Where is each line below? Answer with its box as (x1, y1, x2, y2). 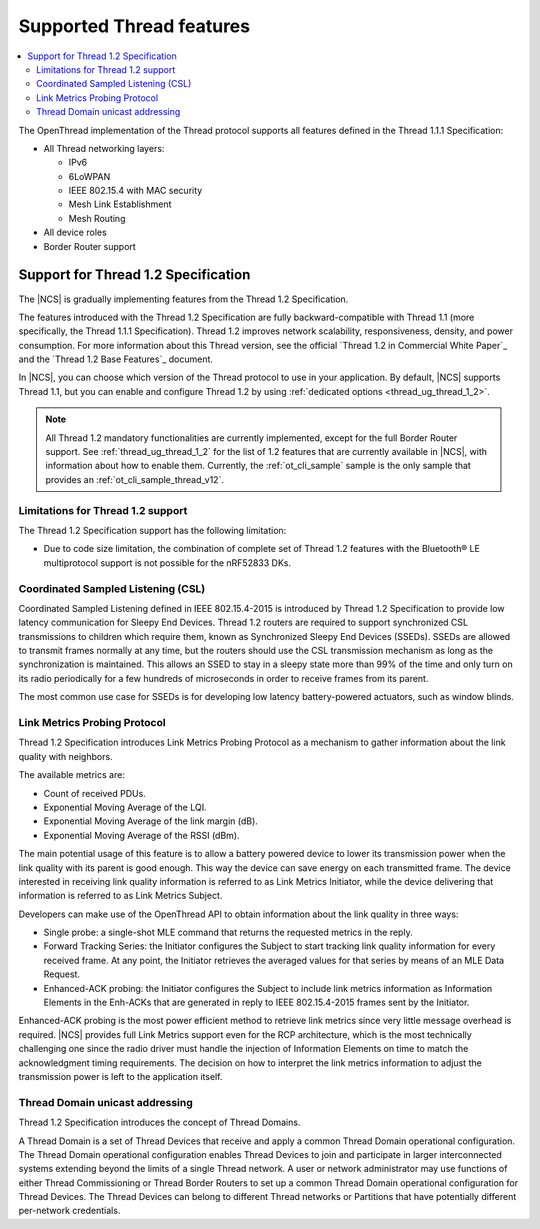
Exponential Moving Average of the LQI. (43, 801, 207, 813)
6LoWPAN (68, 170, 111, 182)
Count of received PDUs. (43, 787, 147, 799)
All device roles (43, 226, 107, 239)
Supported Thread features (18, 15, 250, 37)
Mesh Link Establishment (68, 198, 172, 210)
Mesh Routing (68, 212, 126, 224)
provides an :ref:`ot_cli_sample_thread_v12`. (45, 473, 225, 485)
